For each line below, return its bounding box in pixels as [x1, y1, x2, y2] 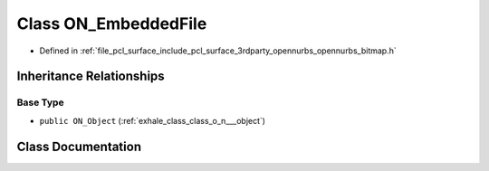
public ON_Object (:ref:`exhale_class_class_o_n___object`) [39, 115, 266, 126]
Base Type [16, 96, 64, 109]
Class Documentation [16, 138, 142, 154]
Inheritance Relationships [16, 69, 165, 84]
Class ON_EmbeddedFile [16, 14, 207, 33]
